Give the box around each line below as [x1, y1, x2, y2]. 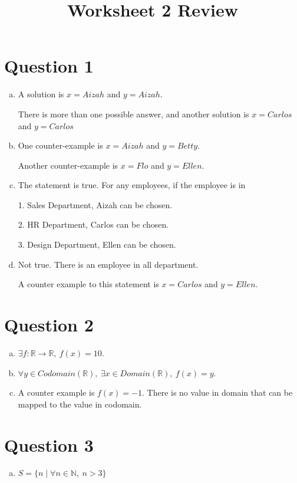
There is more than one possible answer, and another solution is [18, 107, 249, 120]
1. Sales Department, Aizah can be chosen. [18, 198, 173, 211]
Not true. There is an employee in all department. [18, 258, 199, 270]
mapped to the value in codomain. [18, 397, 142, 410]
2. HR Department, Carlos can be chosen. [18, 218, 169, 231]
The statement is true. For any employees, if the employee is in [18, 179, 246, 191]
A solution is [18, 88, 64, 100]
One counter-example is [18, 139, 103, 152]
